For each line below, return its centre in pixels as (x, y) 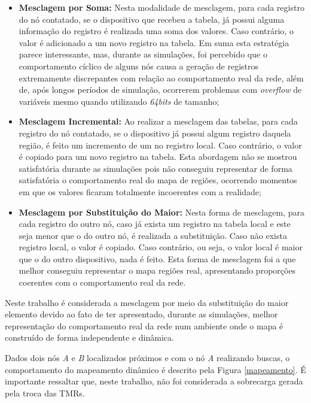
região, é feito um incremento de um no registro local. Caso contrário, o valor (160, 145)
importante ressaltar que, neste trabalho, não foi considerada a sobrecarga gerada (154, 381)
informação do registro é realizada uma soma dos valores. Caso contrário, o (156, 31)
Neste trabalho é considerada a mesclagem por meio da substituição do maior (147, 302)
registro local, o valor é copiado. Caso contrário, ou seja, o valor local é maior (161, 247)
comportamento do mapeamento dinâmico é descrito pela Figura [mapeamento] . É (155, 369)
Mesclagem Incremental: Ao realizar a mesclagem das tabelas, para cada (158, 121)
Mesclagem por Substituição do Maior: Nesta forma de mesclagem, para (161, 212)
